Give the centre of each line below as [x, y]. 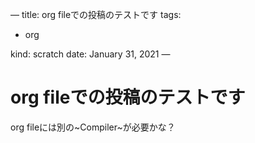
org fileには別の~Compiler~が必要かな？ [93, 127]
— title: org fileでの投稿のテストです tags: [96, 14]
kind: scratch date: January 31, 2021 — [90, 54]
